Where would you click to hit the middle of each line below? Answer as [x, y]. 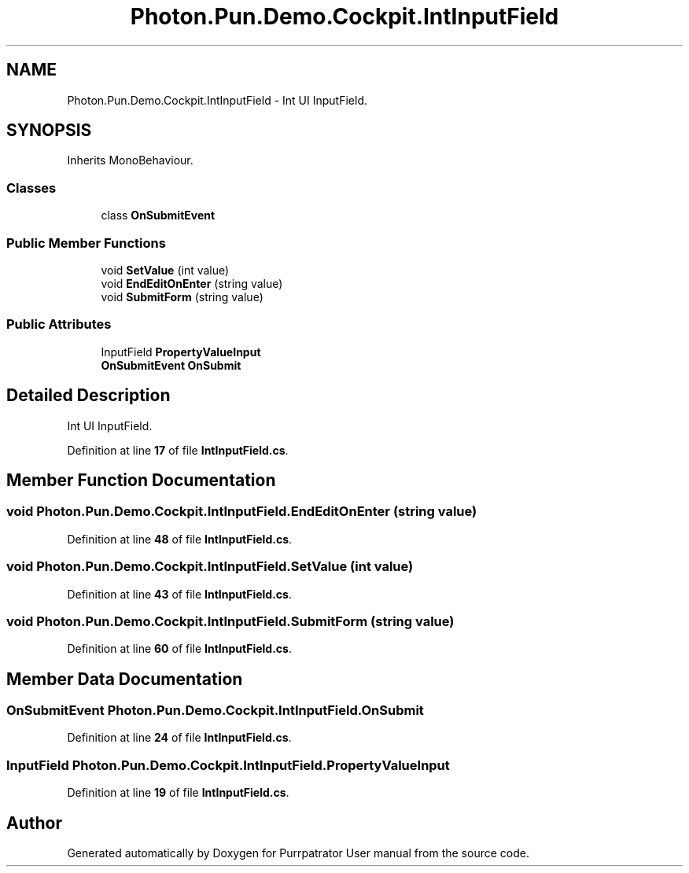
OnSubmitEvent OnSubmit [171, 365]
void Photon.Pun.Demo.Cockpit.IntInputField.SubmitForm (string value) [230, 621]
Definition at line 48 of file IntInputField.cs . [180, 539]
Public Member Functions [86, 243]
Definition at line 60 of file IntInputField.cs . [179, 649]
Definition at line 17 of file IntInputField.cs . [178, 450]
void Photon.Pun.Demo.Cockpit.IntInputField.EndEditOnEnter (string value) [242, 512]
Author [34, 823]
